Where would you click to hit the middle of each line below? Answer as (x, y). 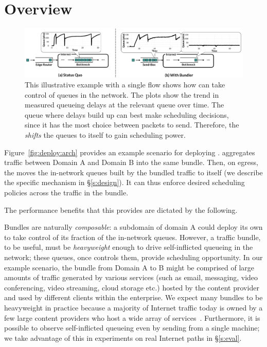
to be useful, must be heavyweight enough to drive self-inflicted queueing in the (129, 247)
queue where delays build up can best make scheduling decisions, (127, 114)
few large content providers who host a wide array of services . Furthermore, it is (132, 317)
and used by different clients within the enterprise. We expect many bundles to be (133, 297)
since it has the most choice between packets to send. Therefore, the (132, 125)
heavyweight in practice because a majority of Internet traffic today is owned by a (133, 307)
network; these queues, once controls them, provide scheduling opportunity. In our (133, 257)
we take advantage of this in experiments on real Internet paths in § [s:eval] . (123, 337)
